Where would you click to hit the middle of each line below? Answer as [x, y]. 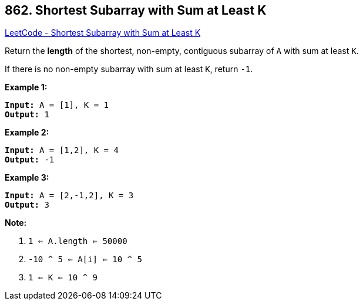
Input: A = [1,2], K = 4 [62, 150]
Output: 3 [27, 205]
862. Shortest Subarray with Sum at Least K [136, 10]
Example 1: [26, 87]
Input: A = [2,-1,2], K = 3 [69, 196]
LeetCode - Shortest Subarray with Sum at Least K [103, 33]
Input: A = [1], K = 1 [57, 105]
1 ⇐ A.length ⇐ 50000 [78, 241]
